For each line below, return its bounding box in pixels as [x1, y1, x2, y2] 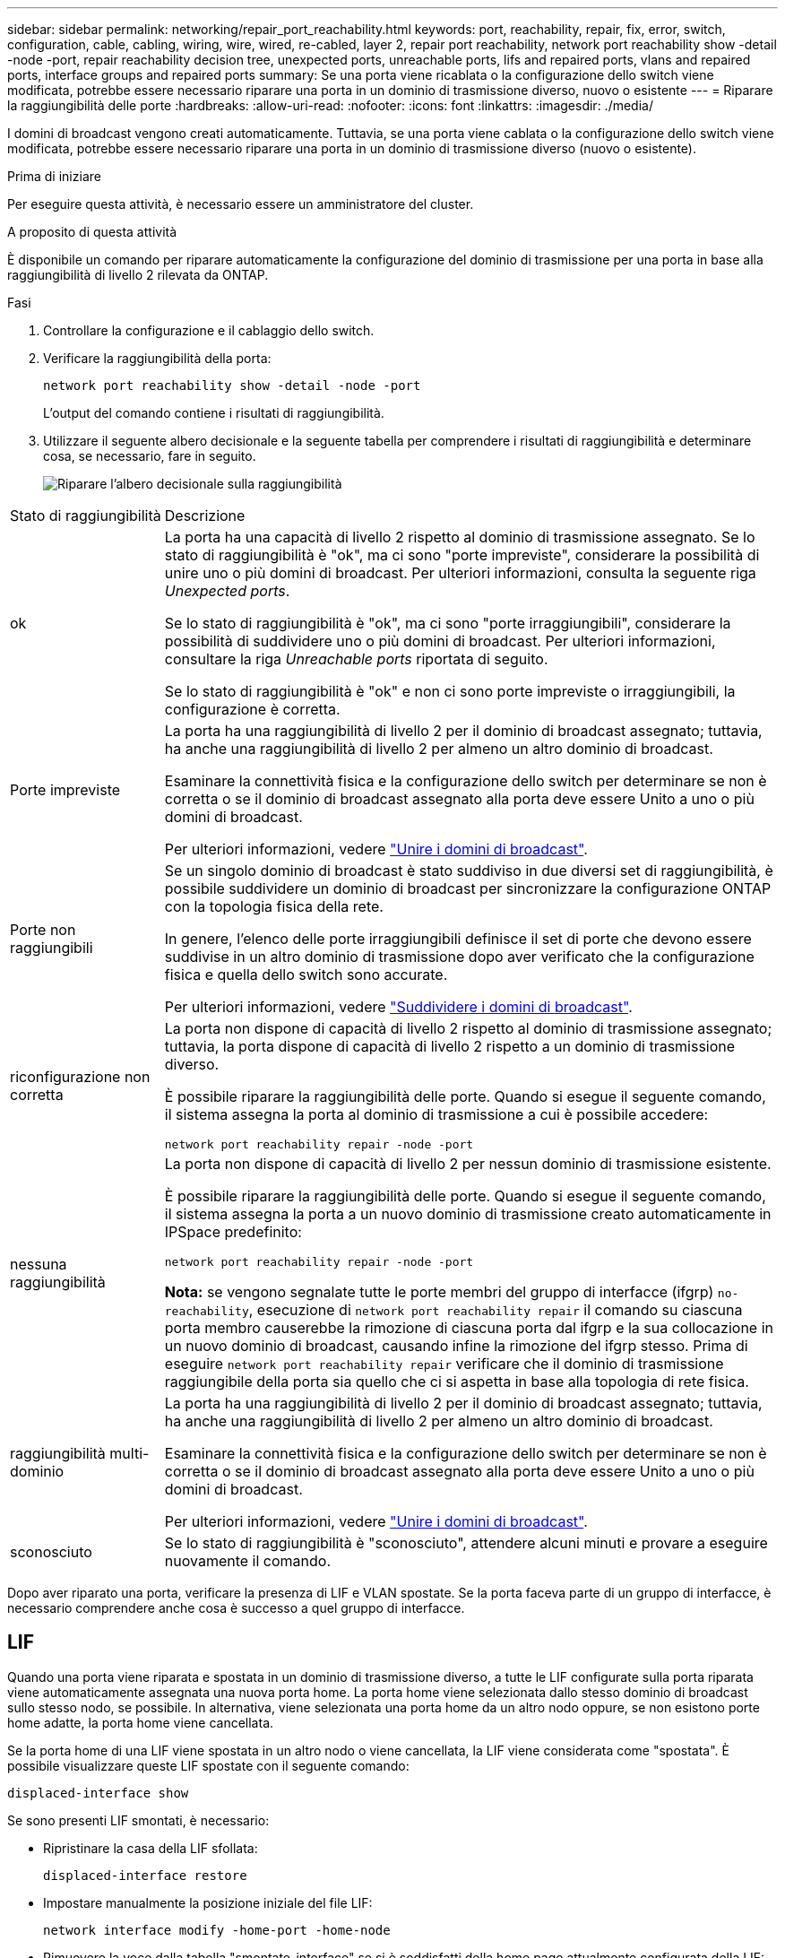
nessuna [10, 1254, 67, 1273]
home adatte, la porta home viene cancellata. [7, 1714, 274, 1730]
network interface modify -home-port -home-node [43, 1922, 391, 1937]
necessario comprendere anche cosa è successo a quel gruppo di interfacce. [7, 1600, 465, 1616]
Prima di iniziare [7, 169, 101, 184]
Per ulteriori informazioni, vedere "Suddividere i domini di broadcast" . [164, 998, 633, 1016]
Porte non [10, 921, 76, 939]
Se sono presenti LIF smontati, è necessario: [7, 1812, 270, 1828]
